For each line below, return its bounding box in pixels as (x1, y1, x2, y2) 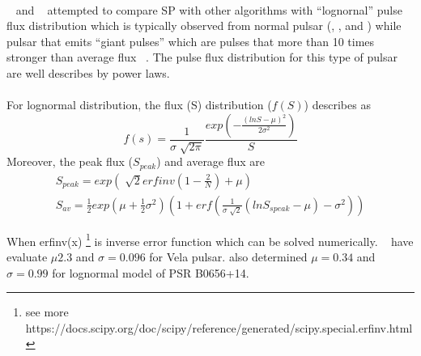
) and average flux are (156, 153, 266, 170)
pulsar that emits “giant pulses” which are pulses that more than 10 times (6, 32, 375, 49)
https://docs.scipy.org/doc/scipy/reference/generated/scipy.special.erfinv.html (25, 319, 413, 336)
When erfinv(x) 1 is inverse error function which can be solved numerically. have (6, 230, 414, 249)
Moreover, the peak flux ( (6, 153, 134, 170)
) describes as (304, 96, 371, 113)
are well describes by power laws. (6, 64, 170, 81)
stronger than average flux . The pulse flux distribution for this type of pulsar (6, 49, 398, 66)
